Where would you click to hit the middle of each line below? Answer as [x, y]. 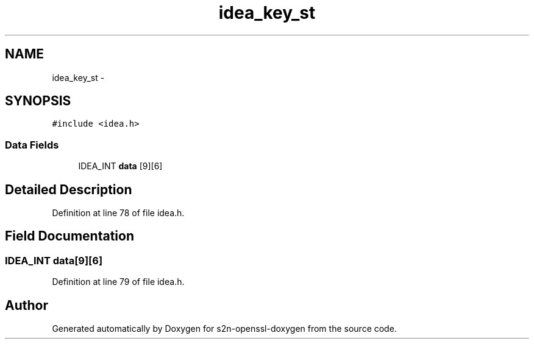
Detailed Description [69, 189]
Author [27, 305]
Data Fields [32, 145]
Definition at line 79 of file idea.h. [118, 282]
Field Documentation [69, 236]
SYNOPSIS [38, 101]
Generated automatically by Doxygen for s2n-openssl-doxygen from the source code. [224, 329]
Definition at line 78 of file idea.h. [118, 213]
